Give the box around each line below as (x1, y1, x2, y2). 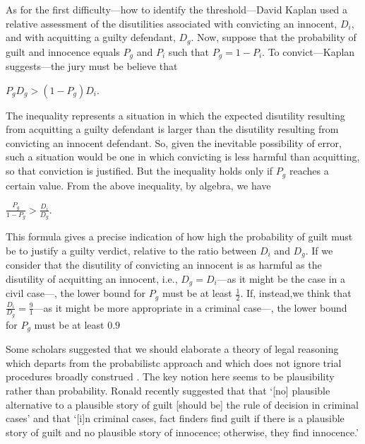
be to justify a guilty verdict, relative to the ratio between (6, 243, 257, 257)
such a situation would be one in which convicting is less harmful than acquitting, (6, 149, 360, 164)
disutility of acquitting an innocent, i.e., (6, 271, 178, 286)
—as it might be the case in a (217, 271, 346, 286)
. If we (305, 243, 333, 257)
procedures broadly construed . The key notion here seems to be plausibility (6, 369, 335, 384)
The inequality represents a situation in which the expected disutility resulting (6, 107, 345, 122)
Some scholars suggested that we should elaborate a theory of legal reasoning (6, 341, 339, 356)
